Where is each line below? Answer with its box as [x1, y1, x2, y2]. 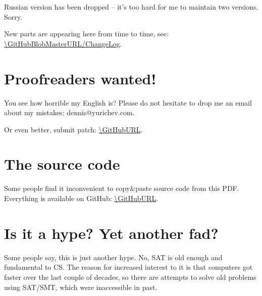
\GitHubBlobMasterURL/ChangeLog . [4, 38, 122, 48]
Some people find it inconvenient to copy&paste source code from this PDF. [4, 183, 239, 193]
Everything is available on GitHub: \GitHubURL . [4, 193, 159, 203]
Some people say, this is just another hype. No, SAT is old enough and [4, 252, 223, 262]
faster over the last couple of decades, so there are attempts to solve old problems [4, 271, 256, 282]
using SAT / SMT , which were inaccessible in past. [4, 281, 158, 292]
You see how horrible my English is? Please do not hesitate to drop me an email [4, 97, 252, 108]
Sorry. [4, 11, 22, 22]
